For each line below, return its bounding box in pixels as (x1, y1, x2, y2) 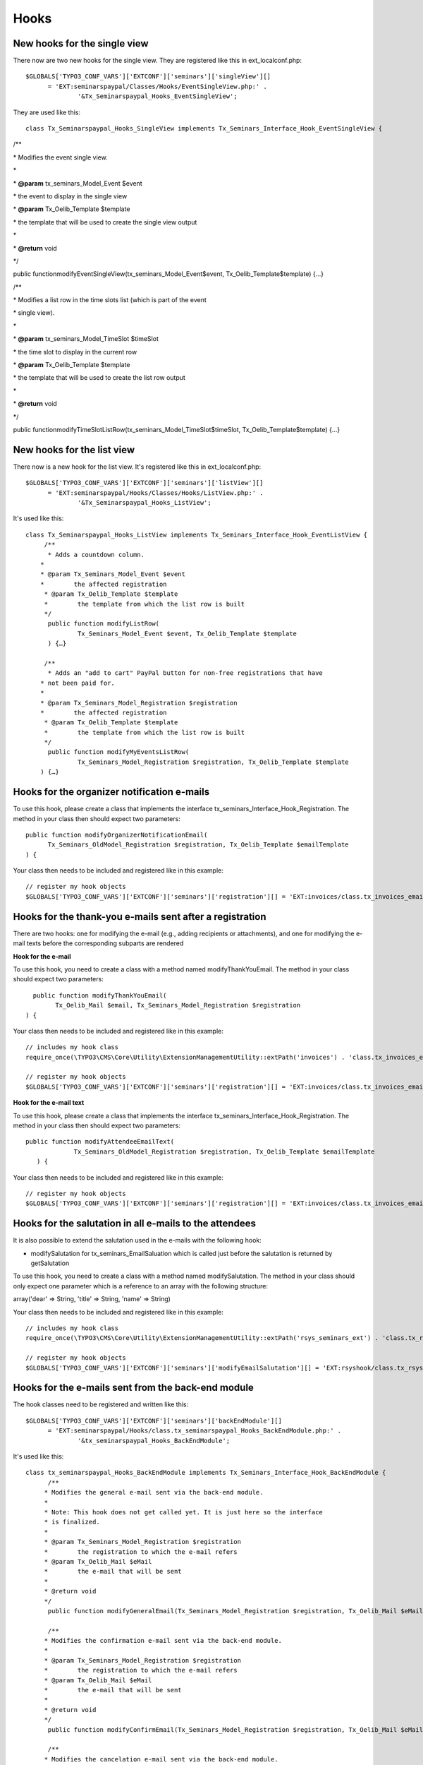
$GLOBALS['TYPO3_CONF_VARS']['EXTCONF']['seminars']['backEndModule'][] (25, 1416, 282, 1425)
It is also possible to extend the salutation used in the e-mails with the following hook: (13, 1236, 262, 1245)
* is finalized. (44, 1518, 100, 1526)
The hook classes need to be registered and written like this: (13, 1400, 189, 1408)
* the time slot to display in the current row (13, 347, 137, 356)
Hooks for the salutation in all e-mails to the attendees (13, 1218, 257, 1230)
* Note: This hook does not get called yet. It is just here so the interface (44, 1508, 324, 1516)
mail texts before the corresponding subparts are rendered (13, 939, 184, 947)
